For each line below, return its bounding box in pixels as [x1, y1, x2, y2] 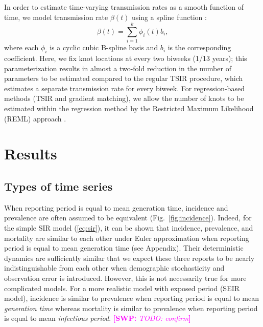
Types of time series [4, 178, 113, 194]
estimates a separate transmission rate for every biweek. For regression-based [4, 83, 245, 93]
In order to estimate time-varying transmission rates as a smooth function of [4, 2, 244, 12]
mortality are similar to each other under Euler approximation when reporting [4, 232, 249, 243]
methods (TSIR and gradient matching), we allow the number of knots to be [4, 93, 244, 104]
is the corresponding [168, 42, 231, 53]
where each [4, 42, 39, 53]
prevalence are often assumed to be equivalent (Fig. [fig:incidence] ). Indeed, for [4, 212, 252, 223]
